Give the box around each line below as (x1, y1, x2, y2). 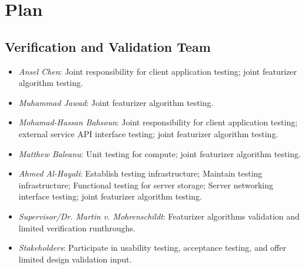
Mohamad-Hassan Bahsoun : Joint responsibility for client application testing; (18, 116, 298, 128)
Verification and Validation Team (5, 37, 211, 55)
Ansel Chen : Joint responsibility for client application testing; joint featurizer (18, 65, 297, 77)
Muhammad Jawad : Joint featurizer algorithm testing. (18, 96, 214, 108)
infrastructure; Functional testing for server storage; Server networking (18, 178, 274, 191)
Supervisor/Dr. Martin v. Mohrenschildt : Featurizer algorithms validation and (18, 210, 300, 222)
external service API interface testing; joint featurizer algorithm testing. (18, 127, 279, 140)
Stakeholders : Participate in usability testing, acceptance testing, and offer (18, 241, 286, 254)
